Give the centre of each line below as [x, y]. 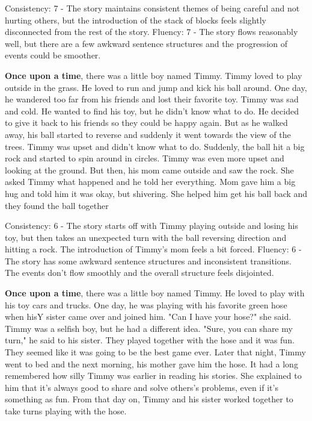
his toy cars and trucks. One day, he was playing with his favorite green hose [146, 304]
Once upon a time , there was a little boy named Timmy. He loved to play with [155, 293]
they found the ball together [57, 205]
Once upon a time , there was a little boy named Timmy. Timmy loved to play [154, 75]
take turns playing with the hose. [66, 411]
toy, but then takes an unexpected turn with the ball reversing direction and [146, 237]
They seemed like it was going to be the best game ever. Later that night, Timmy [155, 352]
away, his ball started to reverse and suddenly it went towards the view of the [148, 134]
